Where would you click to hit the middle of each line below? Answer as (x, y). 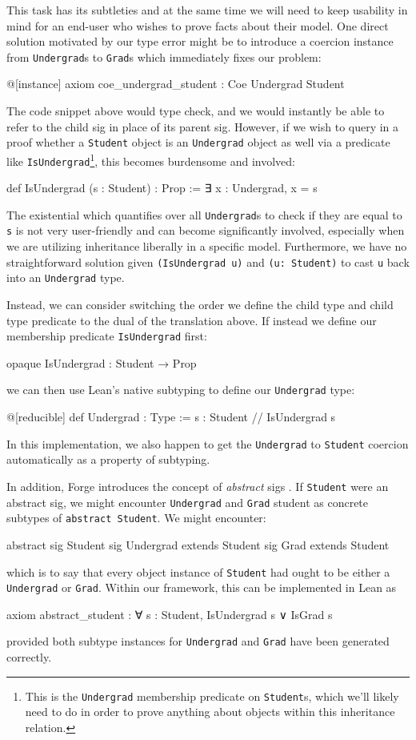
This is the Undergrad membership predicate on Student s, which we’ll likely (212, 696)
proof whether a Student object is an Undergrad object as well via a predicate (198, 142)
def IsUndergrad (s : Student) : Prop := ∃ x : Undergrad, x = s (162, 188)
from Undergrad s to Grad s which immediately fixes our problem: (164, 56)
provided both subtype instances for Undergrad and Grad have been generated (198, 641)
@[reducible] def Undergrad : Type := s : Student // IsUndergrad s (171, 417)
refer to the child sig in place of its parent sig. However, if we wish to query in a (203, 126)
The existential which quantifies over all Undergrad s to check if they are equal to (204, 214)
